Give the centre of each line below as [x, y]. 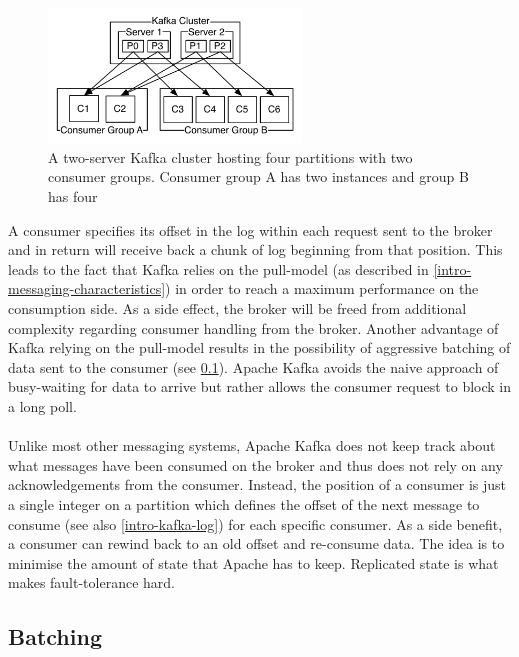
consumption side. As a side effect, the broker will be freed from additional [237, 307]
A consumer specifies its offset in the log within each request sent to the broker [250, 229]
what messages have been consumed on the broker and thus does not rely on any [255, 464]
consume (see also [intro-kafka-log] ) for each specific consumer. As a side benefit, [255, 523]
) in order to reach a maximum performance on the [322, 288]
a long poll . [42, 405]
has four [73, 196]
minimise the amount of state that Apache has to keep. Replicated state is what [253, 562]
